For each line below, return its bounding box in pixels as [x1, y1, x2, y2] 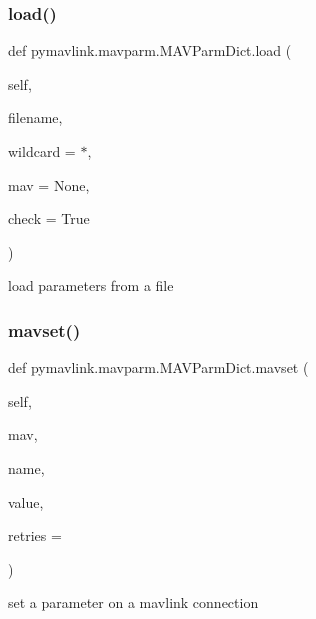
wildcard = [8, 141, 76, 161]
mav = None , [8, 174, 90, 195]
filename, [8, 107, 63, 128]
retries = [8, 525, 62, 546]
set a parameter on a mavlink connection [8, 592, 259, 613]
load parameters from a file [8, 275, 174, 296]
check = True [8, 208, 90, 229]
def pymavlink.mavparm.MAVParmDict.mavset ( [8, 357, 309, 378]
